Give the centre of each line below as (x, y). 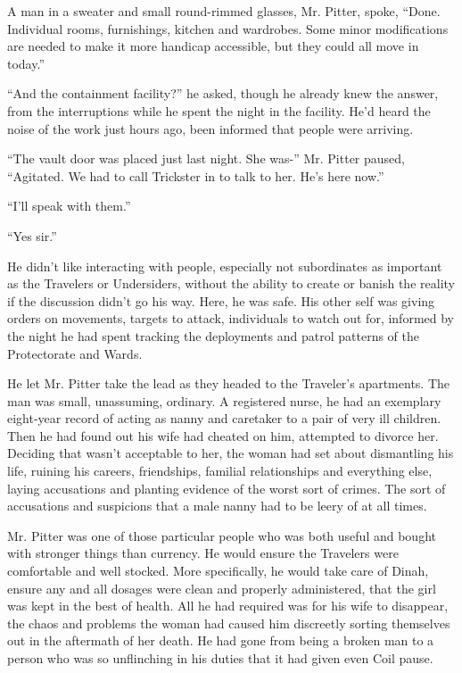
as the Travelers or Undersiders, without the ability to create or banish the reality (231, 283)
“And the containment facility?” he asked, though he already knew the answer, (223, 93)
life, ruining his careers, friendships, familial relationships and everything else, (220, 471)
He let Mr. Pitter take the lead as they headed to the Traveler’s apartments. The (229, 383)
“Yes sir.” (32, 235)
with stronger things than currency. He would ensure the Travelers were (203, 553)
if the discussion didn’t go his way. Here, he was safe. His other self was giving (221, 300)
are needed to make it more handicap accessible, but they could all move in (213, 46)
